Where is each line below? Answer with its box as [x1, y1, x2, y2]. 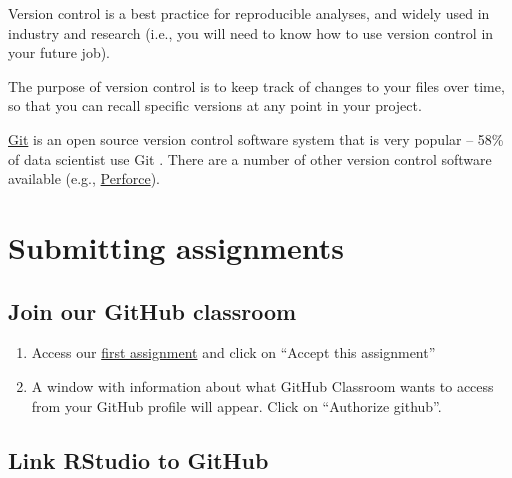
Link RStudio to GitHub [8, 444, 269, 475]
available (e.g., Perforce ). [8, 168, 160, 189]
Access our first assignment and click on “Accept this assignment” [31, 342, 436, 363]
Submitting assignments [8, 226, 344, 267]
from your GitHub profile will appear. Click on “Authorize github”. [31, 395, 442, 416]
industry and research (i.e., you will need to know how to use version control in [8, 22, 494, 43]
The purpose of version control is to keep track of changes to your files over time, [8, 75, 505, 96]
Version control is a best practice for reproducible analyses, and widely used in [8, 3, 490, 23]
